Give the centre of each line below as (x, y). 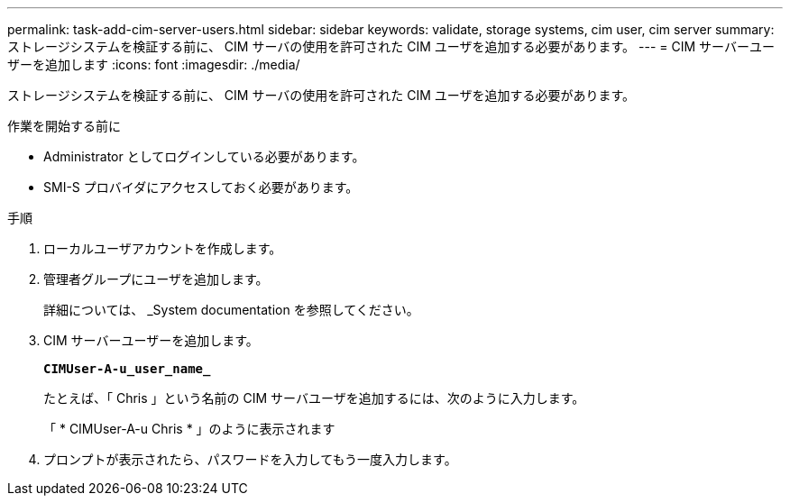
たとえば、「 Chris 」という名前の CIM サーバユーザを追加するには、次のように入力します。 (314, 398)
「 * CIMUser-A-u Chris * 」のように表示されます (189, 429)
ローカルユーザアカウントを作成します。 (163, 248)
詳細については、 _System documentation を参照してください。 (231, 310)
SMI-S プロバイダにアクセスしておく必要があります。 (201, 187)
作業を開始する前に (64, 126)
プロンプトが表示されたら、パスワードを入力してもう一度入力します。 (250, 459)
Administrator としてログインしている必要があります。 (204, 156)
